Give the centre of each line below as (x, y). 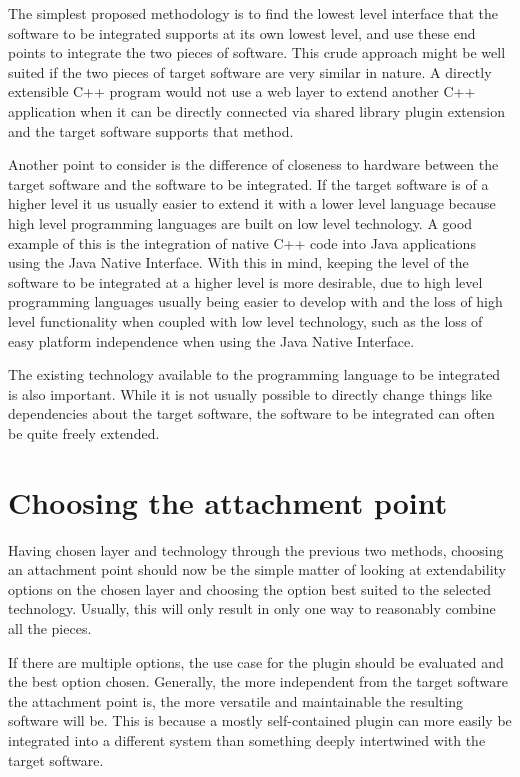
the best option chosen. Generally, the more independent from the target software (258, 681)
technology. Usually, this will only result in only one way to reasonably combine (252, 608)
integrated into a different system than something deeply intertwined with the (247, 739)
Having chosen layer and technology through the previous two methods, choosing (256, 549)
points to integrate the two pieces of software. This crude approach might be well (257, 52)
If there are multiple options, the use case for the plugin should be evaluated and (256, 661)
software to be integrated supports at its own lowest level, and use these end (242, 32)
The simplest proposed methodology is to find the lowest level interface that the (253, 13)
